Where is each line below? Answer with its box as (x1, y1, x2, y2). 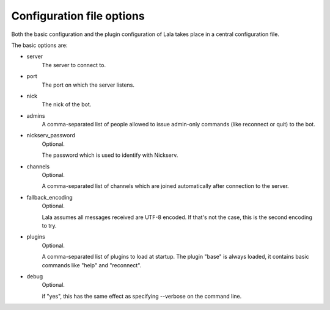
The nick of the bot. (42, 101, 92, 108)
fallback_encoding (26, 193, 73, 201)
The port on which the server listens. (42, 81, 134, 88)
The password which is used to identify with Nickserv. (42, 151, 178, 159)
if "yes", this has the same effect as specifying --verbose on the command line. (42, 292, 242, 300)
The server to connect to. (42, 61, 106, 68)
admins (26, 112, 45, 119)
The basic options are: (11, 41, 68, 49)
